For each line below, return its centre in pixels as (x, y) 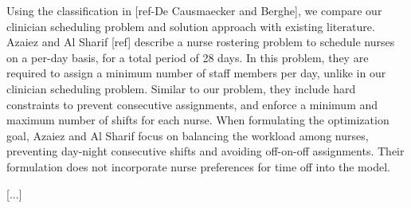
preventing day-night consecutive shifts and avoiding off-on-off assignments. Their (205, 151)
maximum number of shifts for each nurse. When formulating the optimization (198, 120)
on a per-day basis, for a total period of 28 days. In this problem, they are (188, 57)
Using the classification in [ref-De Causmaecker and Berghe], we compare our (194, 10)
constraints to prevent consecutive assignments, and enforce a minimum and (192, 104)
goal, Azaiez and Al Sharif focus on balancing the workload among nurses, (188, 135)
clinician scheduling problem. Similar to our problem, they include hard (181, 88)
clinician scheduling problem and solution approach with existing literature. (191, 26)
